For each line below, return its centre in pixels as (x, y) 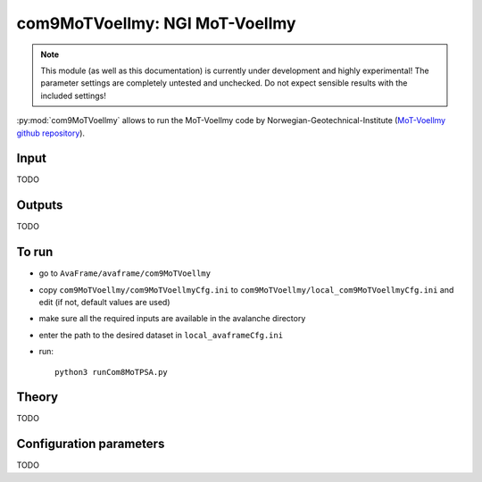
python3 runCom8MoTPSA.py (112, 372)
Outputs (40, 205)
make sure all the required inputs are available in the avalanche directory (172, 319)
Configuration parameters (91, 444)
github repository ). (50, 133)
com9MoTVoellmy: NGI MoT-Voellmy (156, 23)
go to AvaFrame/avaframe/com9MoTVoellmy (125, 273)
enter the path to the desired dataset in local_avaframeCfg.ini (161, 335)
